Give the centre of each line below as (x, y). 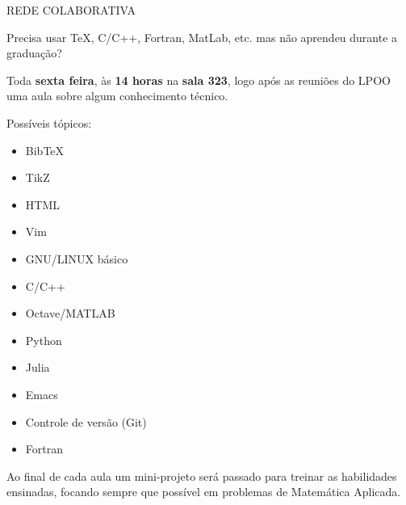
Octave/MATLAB (70, 313)
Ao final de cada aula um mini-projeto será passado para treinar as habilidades (202, 476)
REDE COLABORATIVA (71, 10)
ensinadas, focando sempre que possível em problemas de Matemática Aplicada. (204, 492)
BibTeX (45, 150)
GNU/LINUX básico (77, 258)
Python (44, 340)
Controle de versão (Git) (86, 421)
